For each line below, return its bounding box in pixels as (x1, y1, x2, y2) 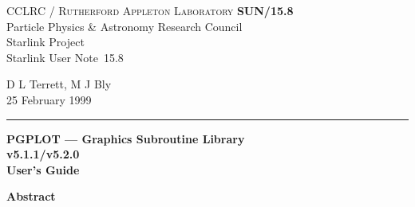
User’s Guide (6, 161, 80, 178)
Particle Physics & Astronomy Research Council (6, 18, 243, 34)
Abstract (6, 188, 56, 205)
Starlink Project (6, 33, 85, 50)
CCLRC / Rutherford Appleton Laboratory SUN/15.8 (6, 2, 294, 18)
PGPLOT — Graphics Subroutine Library (6, 130, 245, 146)
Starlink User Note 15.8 (6, 49, 124, 65)
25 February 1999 (6, 91, 92, 107)
